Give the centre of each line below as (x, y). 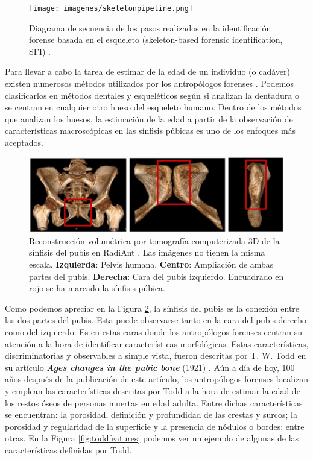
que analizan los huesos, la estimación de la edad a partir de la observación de (149, 118)
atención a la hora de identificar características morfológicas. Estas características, (157, 343)
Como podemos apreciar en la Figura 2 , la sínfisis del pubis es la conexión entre (152, 308)
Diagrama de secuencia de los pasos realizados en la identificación (150, 27)
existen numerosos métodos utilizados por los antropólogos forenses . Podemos (150, 83)
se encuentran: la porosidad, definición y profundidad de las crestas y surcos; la (151, 414)
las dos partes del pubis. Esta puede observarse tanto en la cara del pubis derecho (156, 320)
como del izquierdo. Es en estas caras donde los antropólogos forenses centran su (153, 331)
